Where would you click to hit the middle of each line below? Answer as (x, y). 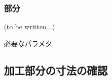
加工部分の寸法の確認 (56, 70)
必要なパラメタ (28, 43)
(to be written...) (30, 27)
